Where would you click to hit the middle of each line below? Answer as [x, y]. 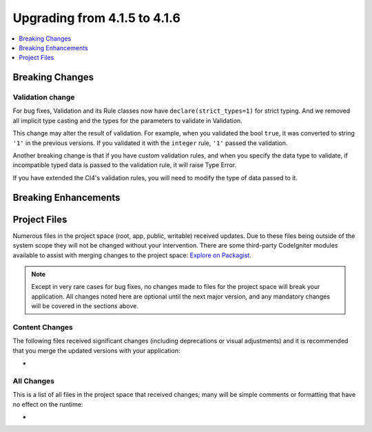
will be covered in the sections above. [85, 306]
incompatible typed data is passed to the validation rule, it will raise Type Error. [125, 165]
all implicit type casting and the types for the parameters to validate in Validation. [127, 120]
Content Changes [43, 327]
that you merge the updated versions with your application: [96, 350]
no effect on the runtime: [48, 404]
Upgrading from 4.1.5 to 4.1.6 [96, 18]
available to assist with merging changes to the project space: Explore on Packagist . [132, 255]
